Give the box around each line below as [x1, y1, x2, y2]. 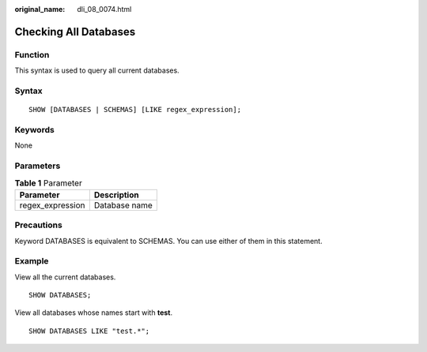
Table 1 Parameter [14, 178, 82, 189]
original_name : [14, 5, 66, 13]
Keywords [14, 124, 55, 135]
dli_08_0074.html [77, 5, 132, 13]
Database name [93, 200, 153, 211]
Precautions [14, 219, 62, 230]
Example [14, 256, 49, 267]
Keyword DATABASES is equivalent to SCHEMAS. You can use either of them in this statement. [14, 236, 323, 245]
